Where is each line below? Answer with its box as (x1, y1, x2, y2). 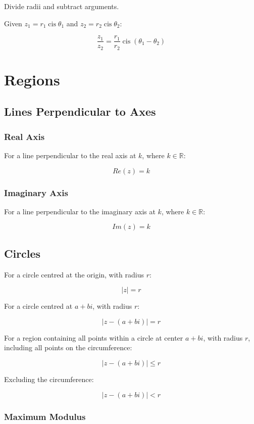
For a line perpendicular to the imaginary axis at (4, 206, 156, 216)
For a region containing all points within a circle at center (4, 332, 183, 343)
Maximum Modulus (4, 410, 86, 422)
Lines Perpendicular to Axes (4, 104, 156, 119)
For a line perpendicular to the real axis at (4, 150, 136, 161)
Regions (4, 69, 60, 89)
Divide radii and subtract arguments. (4, 1, 119, 11)
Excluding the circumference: (4, 374, 94, 385)
